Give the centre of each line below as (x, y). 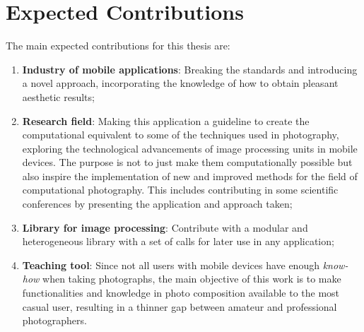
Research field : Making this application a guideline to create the (166, 120)
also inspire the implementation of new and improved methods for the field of (190, 176)
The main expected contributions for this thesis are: (118, 46)
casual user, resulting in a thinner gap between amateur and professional (180, 306)
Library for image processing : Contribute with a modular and (165, 227)
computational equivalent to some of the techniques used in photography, (181, 135)
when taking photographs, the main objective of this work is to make (192, 279)
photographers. (54, 320)
